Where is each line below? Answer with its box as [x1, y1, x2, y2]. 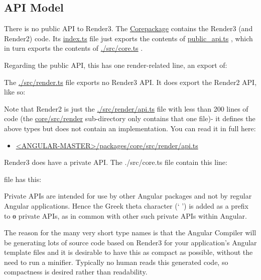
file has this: [4, 173, 42, 184]
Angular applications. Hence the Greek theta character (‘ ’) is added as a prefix [4, 200, 249, 211]
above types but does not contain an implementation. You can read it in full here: [4, 123, 256, 133]
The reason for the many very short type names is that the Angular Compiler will [4, 227, 256, 238]
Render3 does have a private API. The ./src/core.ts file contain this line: [4, 157, 227, 167]
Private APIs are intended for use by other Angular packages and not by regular [4, 191, 252, 201]
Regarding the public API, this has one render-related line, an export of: [4, 59, 227, 70]
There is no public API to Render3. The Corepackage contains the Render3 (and [4, 23, 253, 34]
